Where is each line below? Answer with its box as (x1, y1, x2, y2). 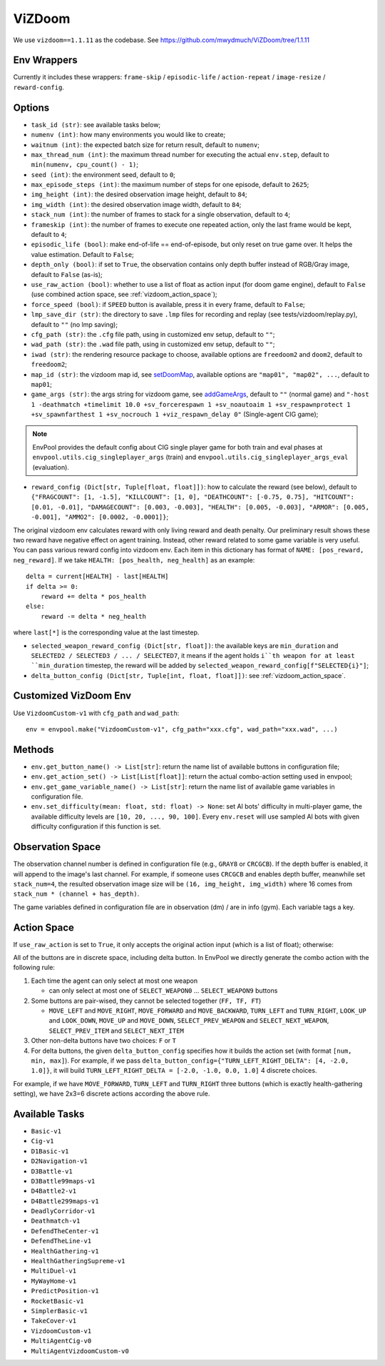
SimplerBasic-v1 (31, 1307, 88, 1315)
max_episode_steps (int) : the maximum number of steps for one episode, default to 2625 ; (31, 181, 309, 189)
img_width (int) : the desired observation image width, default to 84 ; (31, 200, 242, 208)
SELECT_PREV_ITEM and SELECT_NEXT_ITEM (48, 1026, 185, 1035)
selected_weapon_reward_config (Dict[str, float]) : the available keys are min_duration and (31, 641, 339, 649)
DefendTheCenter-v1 (31, 1227, 99, 1235)
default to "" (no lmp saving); (31, 320, 118, 328)
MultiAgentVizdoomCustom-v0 (31, 1347, 130, 1355)
